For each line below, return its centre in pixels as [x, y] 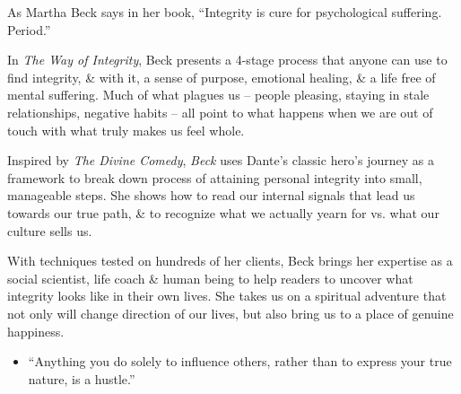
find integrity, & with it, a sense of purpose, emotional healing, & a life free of [222, 77]
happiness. [36, 331]
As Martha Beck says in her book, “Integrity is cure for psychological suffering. [225, 12]
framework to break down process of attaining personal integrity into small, [215, 177]
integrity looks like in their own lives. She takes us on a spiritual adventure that [227, 296]
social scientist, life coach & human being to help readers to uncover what [210, 278]
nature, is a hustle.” [82, 378]
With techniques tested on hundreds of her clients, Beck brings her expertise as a [230, 261]
